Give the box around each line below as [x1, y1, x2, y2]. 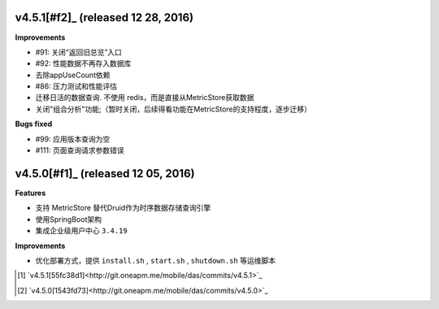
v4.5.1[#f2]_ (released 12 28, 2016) [15, 11, 194, 24]
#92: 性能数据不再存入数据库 [35, 59, 132, 68]
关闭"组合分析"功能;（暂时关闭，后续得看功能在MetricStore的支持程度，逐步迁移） [35, 104, 312, 114]
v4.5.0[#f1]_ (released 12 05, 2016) [15, 167, 195, 181]
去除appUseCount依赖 [35, 70, 111, 80]
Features [15, 188, 46, 198]
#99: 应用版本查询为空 [35, 134, 111, 144]
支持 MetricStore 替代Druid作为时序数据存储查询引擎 [35, 203, 211, 213]
